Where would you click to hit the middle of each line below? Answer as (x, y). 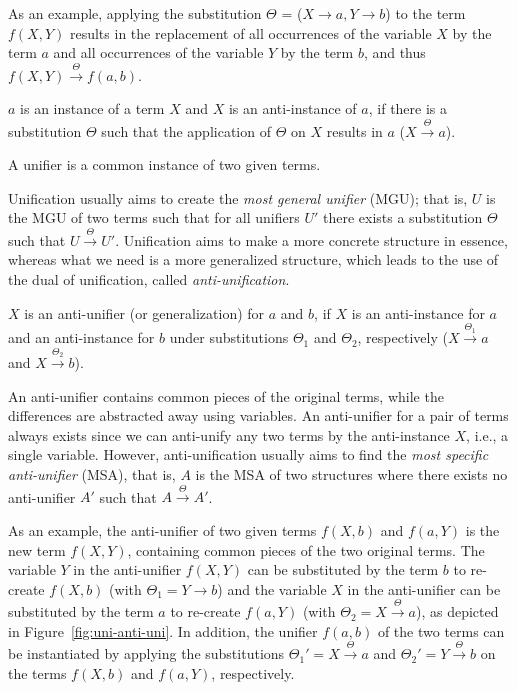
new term (37, 549)
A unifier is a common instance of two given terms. (164, 164)
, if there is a (408, 108)
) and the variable (272, 588)
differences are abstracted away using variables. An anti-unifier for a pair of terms (258, 415)
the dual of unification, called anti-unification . (149, 278)
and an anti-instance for (81, 337)
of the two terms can (441, 630)
